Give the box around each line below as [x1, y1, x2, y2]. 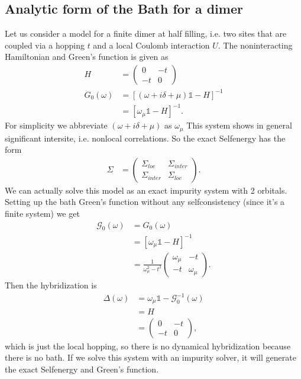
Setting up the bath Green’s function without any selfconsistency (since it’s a [5, 195, 285, 208]
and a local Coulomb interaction [93, 38, 210, 51]
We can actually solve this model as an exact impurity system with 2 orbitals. [5, 184, 287, 196]
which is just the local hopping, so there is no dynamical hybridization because [5, 339, 291, 352]
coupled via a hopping [5, 38, 85, 51]
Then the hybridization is [5, 278, 97, 291]
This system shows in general [186, 119, 292, 131]
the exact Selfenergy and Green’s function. [5, 362, 159, 375]
